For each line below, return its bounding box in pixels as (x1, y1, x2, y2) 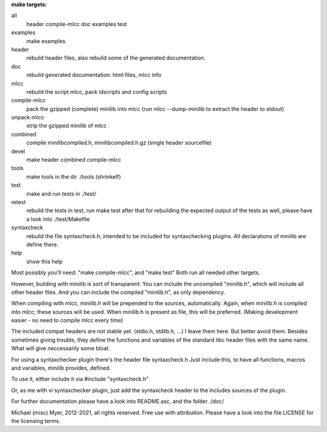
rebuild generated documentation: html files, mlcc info (26, 71, 162, 79)
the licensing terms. (11, 417, 61, 424)
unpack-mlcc (11, 114, 45, 121)
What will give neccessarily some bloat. (11, 345, 110, 352)
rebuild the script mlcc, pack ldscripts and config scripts (26, 88, 167, 95)
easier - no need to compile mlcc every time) (11, 317, 124, 324)
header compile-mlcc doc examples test (26, 20, 127, 27)
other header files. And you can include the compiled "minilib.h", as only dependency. (11, 288, 225, 296)
